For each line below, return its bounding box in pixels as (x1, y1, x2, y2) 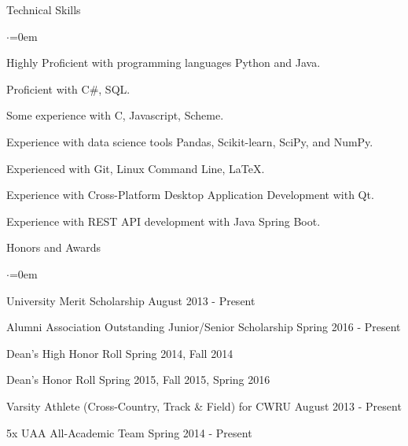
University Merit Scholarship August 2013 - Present (6, 292, 255, 308)
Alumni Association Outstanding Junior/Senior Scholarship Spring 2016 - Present (6, 319, 401, 335)
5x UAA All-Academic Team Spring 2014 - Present (6, 424, 252, 440)
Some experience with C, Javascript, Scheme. (6, 107, 224, 123)
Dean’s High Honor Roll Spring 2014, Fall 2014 (6, 345, 233, 361)
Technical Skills (6, 2, 81, 17)
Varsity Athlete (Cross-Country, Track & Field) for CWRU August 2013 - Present (6, 397, 402, 414)
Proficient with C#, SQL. (6, 80, 130, 97)
